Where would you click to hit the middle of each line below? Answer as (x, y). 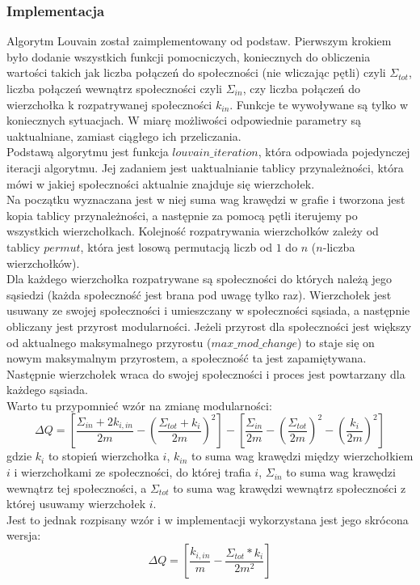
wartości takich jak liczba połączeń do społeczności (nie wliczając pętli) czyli (196, 72)
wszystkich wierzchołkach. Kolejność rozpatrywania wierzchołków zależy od (193, 231)
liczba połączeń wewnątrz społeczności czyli (114, 88)
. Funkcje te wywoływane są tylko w (319, 104)
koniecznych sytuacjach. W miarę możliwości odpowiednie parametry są (184, 120)
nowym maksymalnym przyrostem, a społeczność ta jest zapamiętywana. (187, 358)
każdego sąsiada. (47, 390)
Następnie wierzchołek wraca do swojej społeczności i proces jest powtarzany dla (206, 373)
